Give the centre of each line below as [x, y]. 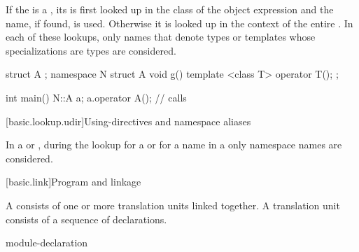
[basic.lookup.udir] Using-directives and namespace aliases [128, 121]
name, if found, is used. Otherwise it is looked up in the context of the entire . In [179, 23]
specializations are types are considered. [91, 50]
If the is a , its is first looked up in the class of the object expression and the [170, 9]
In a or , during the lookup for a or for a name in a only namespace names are [174, 145]
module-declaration [47, 243]
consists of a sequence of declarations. [86, 219]
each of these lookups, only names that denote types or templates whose [161, 37]
